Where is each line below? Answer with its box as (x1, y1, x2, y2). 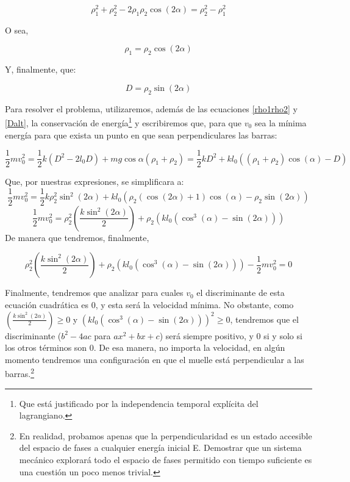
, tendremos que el (230, 312, 299, 325)
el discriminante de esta (196, 286, 285, 299)
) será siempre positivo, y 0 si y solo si (159, 329, 302, 342)
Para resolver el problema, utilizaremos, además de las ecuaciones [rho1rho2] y (5, 102, 298, 115)
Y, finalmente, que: (5, 63, 76, 76)
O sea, (5, 23, 29, 36)
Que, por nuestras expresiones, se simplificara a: (5, 175, 184, 188)
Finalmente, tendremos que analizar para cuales (5, 286, 184, 299)
